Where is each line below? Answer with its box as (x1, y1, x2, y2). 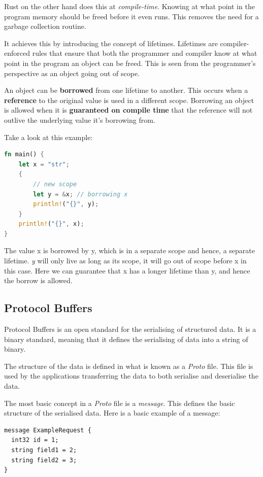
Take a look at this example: (4, 131, 93, 142)
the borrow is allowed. (4, 275, 73, 286)
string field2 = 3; (11, 456, 77, 464)
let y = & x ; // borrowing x (33, 190, 128, 198)
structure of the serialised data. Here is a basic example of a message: (4, 407, 220, 418)
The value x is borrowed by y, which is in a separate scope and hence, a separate (4, 245, 255, 256)
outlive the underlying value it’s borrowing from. (4, 114, 155, 125)
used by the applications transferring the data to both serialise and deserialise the (4, 370, 258, 381)
